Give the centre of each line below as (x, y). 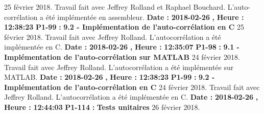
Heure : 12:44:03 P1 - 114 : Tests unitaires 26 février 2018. (102, 107)
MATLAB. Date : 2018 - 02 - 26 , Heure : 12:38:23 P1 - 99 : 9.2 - (110, 77)
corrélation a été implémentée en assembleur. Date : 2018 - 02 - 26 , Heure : (124, 17)
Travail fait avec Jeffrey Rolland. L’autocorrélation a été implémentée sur (119, 67)
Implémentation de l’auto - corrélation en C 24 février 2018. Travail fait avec (132, 87)
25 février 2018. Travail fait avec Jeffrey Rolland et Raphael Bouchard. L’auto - (127, 7)
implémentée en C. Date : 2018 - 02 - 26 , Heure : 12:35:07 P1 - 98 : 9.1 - (122, 47)
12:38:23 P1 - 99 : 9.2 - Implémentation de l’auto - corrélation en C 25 (124, 27)
